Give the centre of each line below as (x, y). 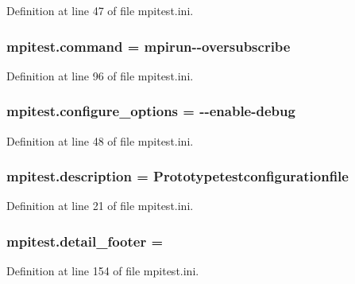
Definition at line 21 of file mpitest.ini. (100, 206)
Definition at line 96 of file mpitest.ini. (100, 75)
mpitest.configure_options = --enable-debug (151, 111)
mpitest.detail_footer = (85, 241)
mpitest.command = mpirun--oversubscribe (149, 46)
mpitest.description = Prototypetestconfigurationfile (177, 176)
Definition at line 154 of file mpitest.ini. (103, 271)
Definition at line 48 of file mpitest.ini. (100, 140)
